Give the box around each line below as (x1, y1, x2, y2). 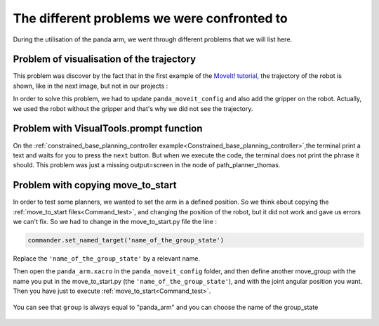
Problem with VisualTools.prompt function (13, 123, 203, 135)
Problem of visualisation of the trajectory (13, 53, 197, 65)
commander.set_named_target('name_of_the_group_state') (27, 236, 225, 244)
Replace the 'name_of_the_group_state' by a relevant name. (13, 254, 200, 263)
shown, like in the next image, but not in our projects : (13, 81, 168, 90)
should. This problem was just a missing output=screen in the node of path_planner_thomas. (13, 161, 281, 169)
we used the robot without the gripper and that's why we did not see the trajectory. (13, 104, 253, 112)
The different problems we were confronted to (13, 11, 288, 26)
